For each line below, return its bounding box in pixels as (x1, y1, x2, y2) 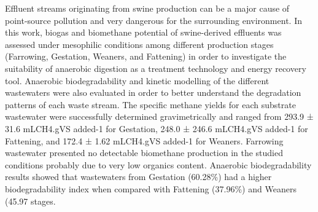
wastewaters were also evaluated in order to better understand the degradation (5, 86, 301, 99)
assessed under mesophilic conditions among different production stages (5, 37, 274, 50)
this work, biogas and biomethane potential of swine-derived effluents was (5, 26, 282, 39)
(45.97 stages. (5, 194, 56, 207)
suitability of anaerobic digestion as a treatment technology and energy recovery (5, 61, 306, 74)
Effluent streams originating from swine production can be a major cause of (5, 2, 290, 14)
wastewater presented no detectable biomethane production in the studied (5, 146, 284, 159)
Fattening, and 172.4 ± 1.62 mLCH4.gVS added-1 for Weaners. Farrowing (5, 134, 284, 147)
